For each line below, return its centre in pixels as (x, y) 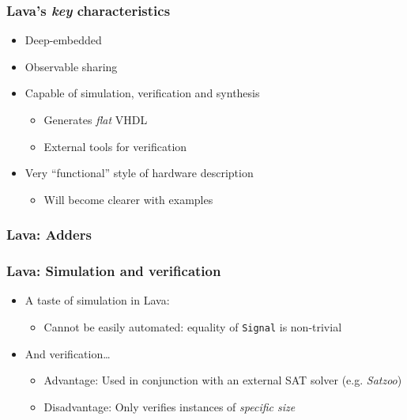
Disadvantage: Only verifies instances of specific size (170, 406)
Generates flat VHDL (96, 119)
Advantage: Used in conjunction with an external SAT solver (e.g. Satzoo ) (223, 380)
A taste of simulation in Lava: (97, 300)
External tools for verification (115, 146)
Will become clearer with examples (128, 199)
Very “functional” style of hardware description (139, 173)
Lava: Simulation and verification (114, 271)
